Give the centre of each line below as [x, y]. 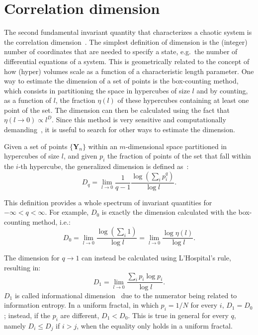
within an [103, 146]
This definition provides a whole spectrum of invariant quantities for [108, 202]
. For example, [67, 212]
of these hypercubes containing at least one [183, 100]
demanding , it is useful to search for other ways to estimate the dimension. [120, 129]
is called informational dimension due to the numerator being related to [126, 295]
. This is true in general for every [178, 315]
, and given [80, 156]
